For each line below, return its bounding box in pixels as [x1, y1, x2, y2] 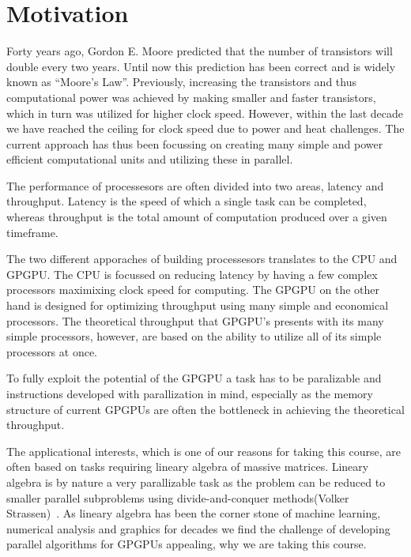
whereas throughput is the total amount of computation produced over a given [6, 209, 387, 225]
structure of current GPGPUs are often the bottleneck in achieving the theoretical [6, 401, 405, 417]
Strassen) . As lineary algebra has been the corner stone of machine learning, [6, 505, 381, 521]
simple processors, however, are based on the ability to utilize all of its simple [6, 328, 382, 344]
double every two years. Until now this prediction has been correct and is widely [6, 58, 396, 74]
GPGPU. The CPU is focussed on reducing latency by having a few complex [6, 265, 378, 282]
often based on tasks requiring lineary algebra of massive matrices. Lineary [6, 458, 369, 475]
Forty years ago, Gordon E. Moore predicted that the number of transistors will [6, 43, 393, 59]
